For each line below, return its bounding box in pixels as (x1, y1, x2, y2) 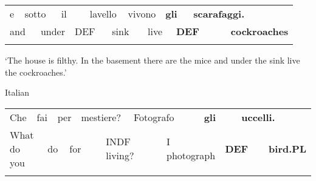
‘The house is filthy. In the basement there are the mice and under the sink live (5, 54, 300, 66)
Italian (5, 86, 30, 99)
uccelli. (241, 110, 275, 124)
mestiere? (81, 110, 121, 124)
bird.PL (269, 141, 306, 156)
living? (106, 148, 134, 163)
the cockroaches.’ (5, 65, 67, 78)
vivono (128, 7, 156, 21)
